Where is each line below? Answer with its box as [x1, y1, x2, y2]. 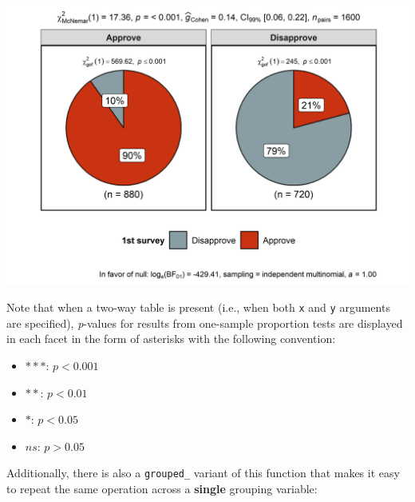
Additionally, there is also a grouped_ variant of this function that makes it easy [6, 464, 400, 481]
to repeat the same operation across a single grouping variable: [6, 480, 318, 496]
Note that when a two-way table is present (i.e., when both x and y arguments [6, 299, 390, 316]
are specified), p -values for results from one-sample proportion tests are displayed [6, 314, 403, 331]
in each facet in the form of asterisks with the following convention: [6, 330, 336, 347]
